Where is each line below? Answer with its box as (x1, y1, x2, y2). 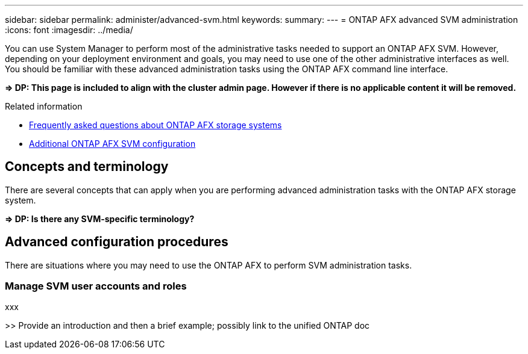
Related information (5, 101, 83, 111)
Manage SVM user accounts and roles (5, 280, 187, 293)
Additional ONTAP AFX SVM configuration (29, 138, 196, 149)
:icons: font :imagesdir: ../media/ (5, 25, 133, 35)
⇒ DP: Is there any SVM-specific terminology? (5, 213, 195, 224)
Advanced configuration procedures (5, 234, 228, 250)
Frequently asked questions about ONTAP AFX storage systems (29, 120, 282, 130)
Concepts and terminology (5, 159, 169, 175)
